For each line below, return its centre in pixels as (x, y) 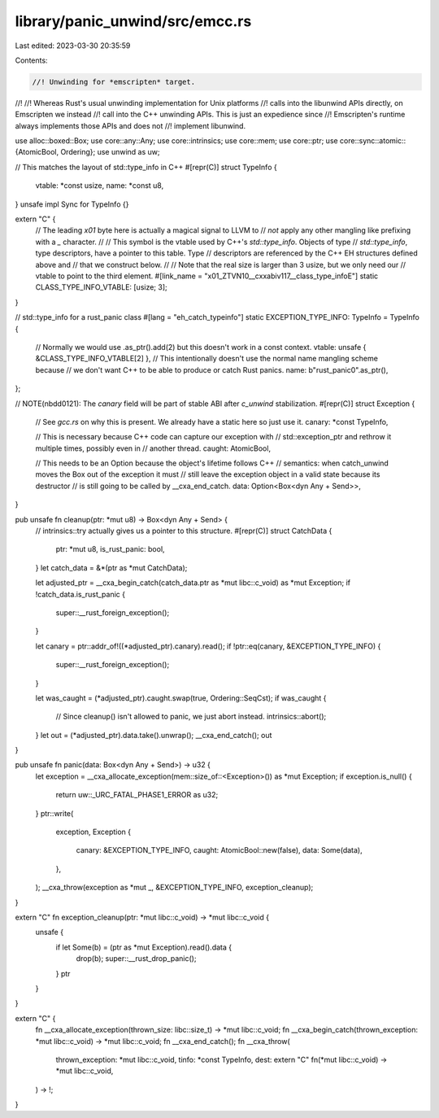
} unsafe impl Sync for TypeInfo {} (72, 204)
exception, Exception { (93, 832)
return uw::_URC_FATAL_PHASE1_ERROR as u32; (137, 795)
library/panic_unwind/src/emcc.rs (133, 21)
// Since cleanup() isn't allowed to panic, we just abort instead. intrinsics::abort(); (191, 717)
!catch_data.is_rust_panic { (80, 594)
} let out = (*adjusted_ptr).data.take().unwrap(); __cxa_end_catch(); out (154, 735)
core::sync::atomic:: (373, 141)
